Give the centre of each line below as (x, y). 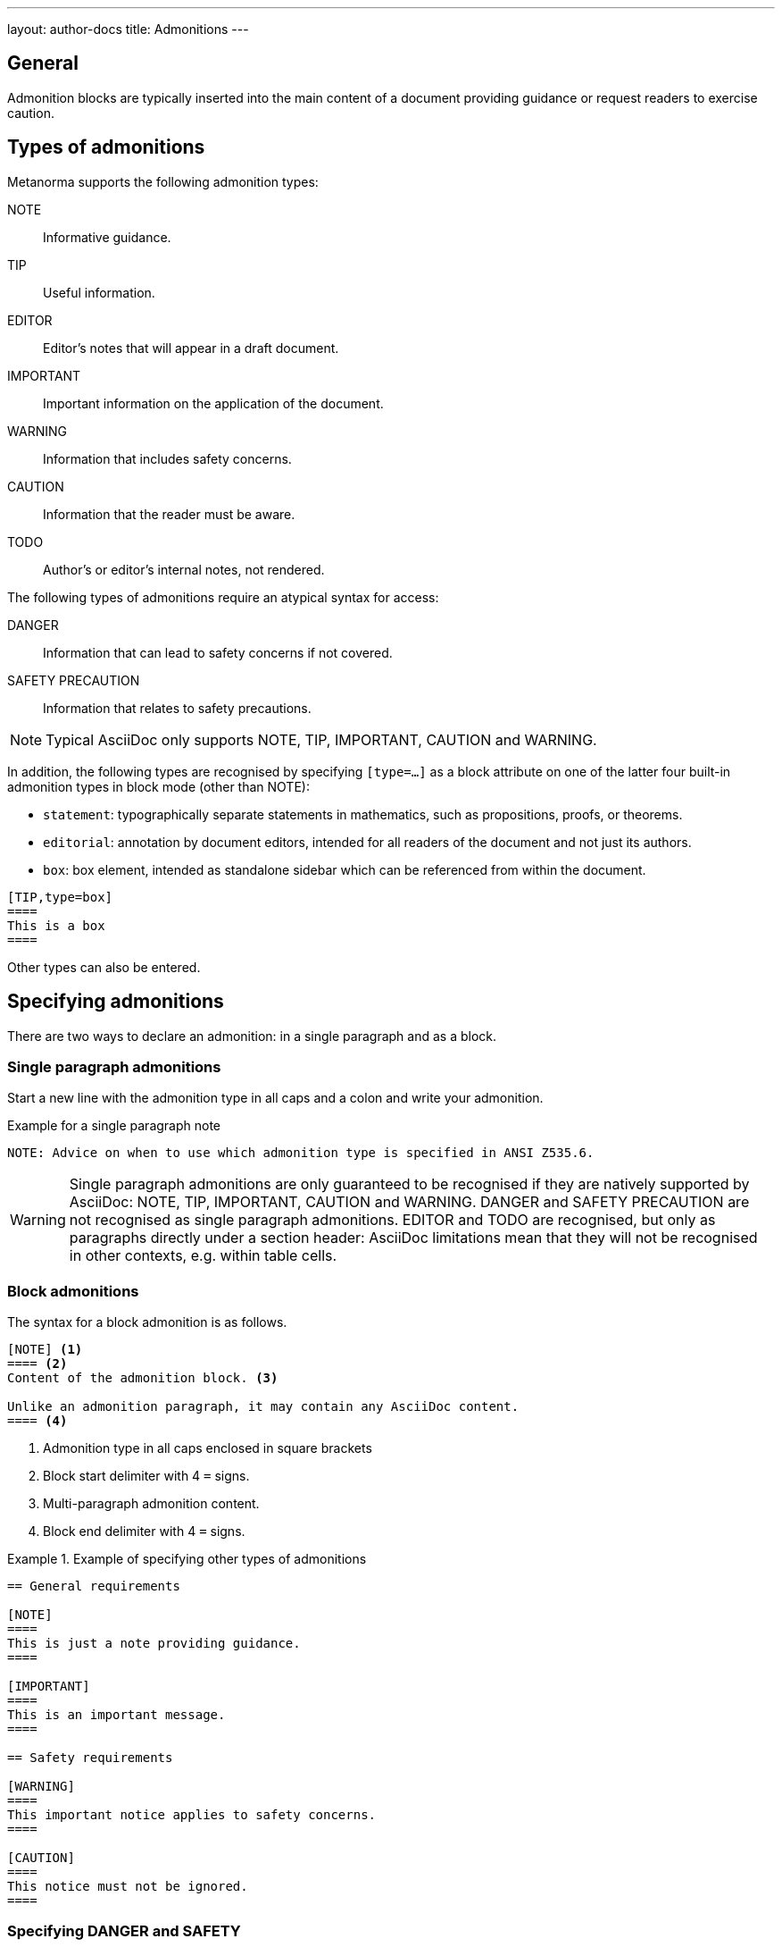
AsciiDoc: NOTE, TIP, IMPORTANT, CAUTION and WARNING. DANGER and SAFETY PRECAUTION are (409, 1202)
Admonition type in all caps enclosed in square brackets (208, 1448)
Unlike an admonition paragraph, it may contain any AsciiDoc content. (263, 1407)
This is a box (56, 925)
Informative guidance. (107, 237)
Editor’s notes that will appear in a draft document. (191, 348)
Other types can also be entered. (104, 967)
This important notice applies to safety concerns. (192, 1815)
